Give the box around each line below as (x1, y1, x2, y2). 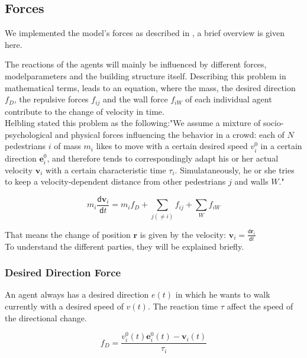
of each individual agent (185, 93, 272, 105)
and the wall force (103, 93, 168, 105)
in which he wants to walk (175, 288, 270, 301)
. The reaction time (147, 299, 218, 312)
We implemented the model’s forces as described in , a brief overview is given (5, 27, 285, 39)
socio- (263, 117, 284, 129)
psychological (5, 128, 53, 140)
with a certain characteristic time (46, 163, 166, 176)
